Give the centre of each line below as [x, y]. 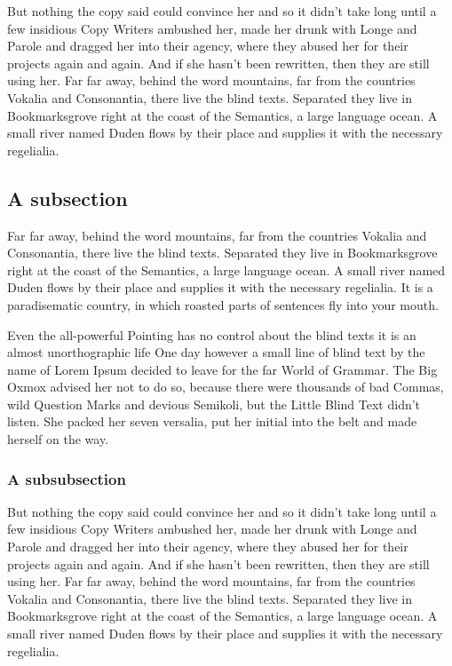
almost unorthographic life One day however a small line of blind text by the [216, 352]
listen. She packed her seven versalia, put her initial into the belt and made [212, 421]
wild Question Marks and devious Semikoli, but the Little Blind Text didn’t [214, 404]
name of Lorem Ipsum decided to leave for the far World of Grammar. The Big [222, 369]
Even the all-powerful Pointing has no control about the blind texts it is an [212, 334]
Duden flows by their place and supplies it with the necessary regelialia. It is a [220, 287]
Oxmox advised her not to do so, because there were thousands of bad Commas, [226, 387]
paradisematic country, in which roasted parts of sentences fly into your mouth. [223, 304]
